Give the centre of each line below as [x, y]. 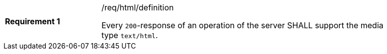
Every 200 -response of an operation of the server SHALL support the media [242, 25]
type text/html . [130, 35]
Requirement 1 [33, 21]
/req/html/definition [138, 7]
